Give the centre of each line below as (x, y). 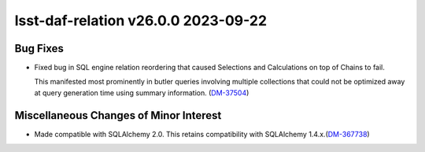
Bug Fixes (39, 48)
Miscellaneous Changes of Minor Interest (118, 115)
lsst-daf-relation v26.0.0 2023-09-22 (141, 20)
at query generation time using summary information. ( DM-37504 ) (142, 93)
